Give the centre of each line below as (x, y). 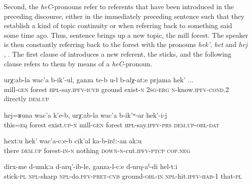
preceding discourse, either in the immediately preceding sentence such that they (124, 16)
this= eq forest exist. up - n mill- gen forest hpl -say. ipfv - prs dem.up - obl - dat (112, 124)
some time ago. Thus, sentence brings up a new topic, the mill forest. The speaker (126, 35)
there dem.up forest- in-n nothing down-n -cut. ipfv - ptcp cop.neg (97, 150)
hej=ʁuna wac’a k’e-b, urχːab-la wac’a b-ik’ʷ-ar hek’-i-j (86, 115)
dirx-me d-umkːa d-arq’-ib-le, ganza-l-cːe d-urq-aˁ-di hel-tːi (91, 166)
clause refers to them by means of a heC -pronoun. (78, 63)
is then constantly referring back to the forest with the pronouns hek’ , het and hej (126, 44)
